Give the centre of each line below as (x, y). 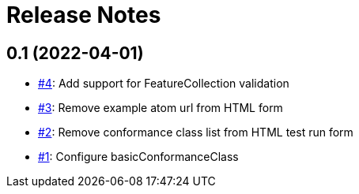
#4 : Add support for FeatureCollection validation (164, 84)
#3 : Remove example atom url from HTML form (161, 108)
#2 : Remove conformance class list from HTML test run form (196, 132)
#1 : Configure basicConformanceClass (138, 157)
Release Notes (84, 15)
